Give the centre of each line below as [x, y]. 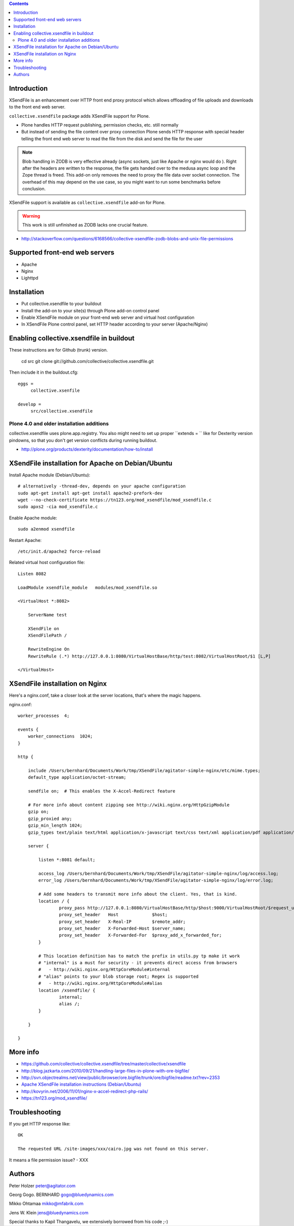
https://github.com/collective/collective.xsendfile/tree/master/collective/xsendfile [104, 1064]
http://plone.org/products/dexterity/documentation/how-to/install [87, 449]
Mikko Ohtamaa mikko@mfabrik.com [46, 1203]
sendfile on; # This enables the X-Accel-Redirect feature [102, 791]
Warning [31, 216]
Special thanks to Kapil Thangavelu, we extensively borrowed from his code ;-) [89, 1222]
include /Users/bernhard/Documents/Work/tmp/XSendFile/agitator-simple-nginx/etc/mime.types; [144, 771]
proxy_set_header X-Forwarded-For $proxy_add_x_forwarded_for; [140, 935]
